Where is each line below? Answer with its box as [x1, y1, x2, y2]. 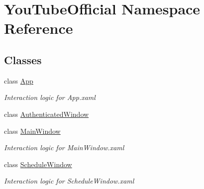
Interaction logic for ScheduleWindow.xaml [4, 176, 134, 186]
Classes [4, 52, 42, 67]
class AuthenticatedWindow [4, 108, 89, 119]
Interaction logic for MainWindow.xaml [4, 142, 124, 153]
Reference [4, 18, 73, 38]
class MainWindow [4, 125, 61, 136]
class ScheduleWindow [4, 159, 72, 169]
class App [4, 75, 33, 86]
